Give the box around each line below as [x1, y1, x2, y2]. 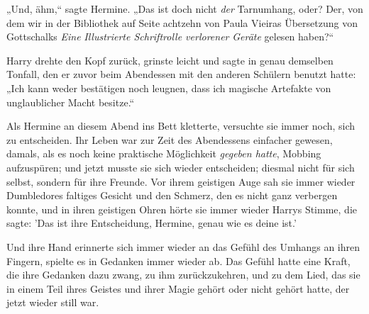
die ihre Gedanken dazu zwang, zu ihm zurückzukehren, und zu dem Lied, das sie [6, 267, 360, 282]
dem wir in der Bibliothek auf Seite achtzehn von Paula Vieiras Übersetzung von [6, 15, 358, 30]
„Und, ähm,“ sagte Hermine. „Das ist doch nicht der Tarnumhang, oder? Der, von [6, 1, 363, 16]
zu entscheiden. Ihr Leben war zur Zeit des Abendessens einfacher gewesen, [6, 132, 333, 147]
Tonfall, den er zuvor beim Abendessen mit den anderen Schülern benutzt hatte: [6, 67, 356, 82]
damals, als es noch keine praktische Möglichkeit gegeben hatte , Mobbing [6, 146, 321, 161]
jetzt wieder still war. [6, 295, 99, 310]
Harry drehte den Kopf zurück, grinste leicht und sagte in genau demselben [6, 52, 334, 67]
